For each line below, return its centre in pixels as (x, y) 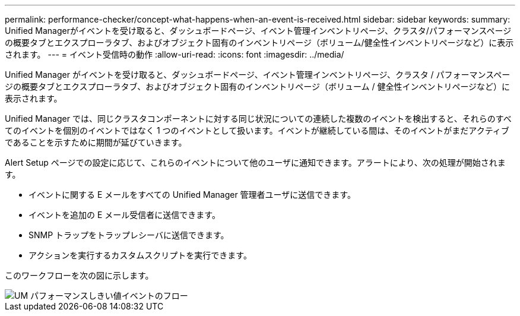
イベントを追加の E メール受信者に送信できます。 (124, 215)
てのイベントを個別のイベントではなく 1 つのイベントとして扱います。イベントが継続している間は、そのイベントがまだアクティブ (257, 130)
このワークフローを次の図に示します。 (79, 275)
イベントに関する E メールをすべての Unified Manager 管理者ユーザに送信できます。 (192, 195)
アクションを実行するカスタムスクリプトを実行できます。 (140, 255)
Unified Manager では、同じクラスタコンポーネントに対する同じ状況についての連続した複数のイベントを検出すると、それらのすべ (258, 118)
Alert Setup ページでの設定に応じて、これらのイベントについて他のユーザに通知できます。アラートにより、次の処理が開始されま (255, 162)
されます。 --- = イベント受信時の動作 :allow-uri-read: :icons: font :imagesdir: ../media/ (175, 54)
